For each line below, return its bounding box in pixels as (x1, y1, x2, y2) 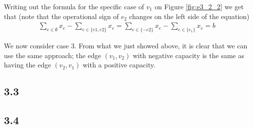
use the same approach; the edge (4, 50, 101, 60)
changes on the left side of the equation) (129, 11, 250, 21)
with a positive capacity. (83, 60, 156, 70)
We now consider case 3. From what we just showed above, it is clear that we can (4, 41, 248, 51)
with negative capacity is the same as (132, 50, 244, 60)
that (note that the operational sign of (4, 11, 119, 21)
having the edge (4, 60, 51, 70)
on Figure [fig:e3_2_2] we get (154, 1, 244, 11)
